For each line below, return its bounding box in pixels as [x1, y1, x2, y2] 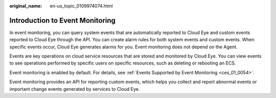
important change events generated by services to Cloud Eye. [9, 86, 140, 92]
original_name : [9, 3, 42, 9]
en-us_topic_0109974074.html [50, 3, 113, 9]
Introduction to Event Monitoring [9, 16, 116, 25]
